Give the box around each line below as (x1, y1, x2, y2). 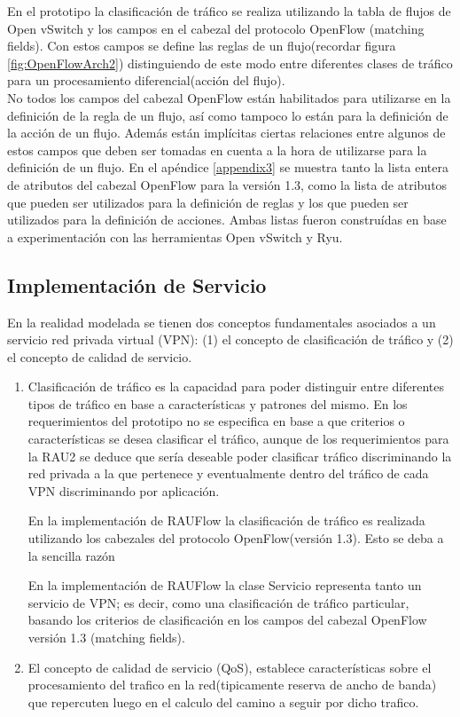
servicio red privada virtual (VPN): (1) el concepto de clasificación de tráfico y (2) (7, 330, 454, 349)
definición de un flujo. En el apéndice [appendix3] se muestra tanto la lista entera (7, 158, 448, 177)
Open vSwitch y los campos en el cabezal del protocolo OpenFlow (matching (7, 19, 425, 37)
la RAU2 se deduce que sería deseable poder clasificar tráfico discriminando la (27, 446, 452, 465)
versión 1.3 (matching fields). (27, 628, 185, 647)
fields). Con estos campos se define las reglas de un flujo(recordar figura (7, 36, 396, 55)
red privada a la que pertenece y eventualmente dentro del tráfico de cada (27, 464, 429, 483)
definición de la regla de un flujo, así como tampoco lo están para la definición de (7, 106, 448, 124)
